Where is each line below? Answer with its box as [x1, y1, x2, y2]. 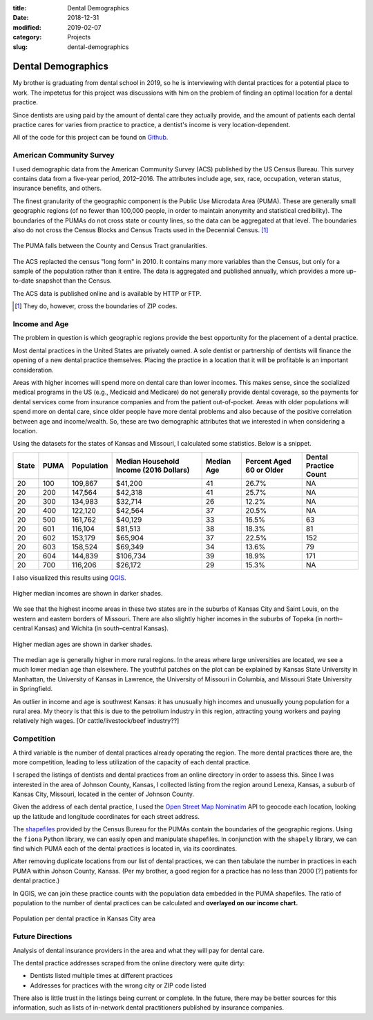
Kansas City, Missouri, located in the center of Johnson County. [12, 790, 195, 798]
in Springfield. [12, 685, 53, 693]
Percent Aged [245, 456, 291, 466]
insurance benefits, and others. [12, 184, 102, 193]
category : [12, 33, 42, 41]
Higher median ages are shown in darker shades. [12, 640, 153, 648]
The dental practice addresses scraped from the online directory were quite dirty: [12, 958, 245, 967]
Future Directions [12, 932, 73, 941]
